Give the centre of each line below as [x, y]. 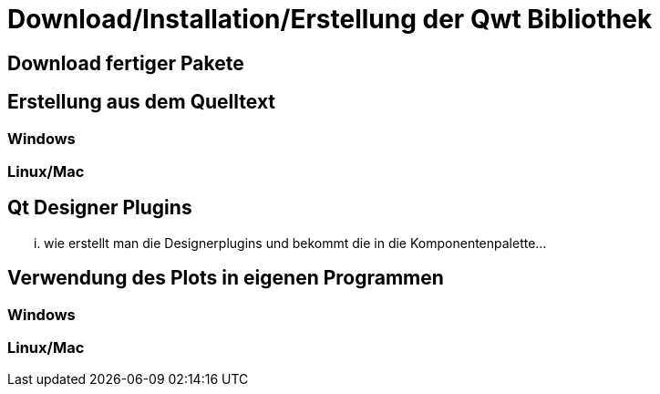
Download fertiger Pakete [126, 63]
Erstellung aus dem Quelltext [142, 102]
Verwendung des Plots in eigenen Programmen [226, 278]
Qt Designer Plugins [100, 208]
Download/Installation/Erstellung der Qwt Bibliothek [330, 19]
